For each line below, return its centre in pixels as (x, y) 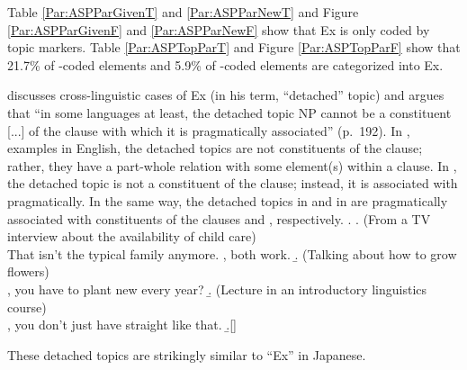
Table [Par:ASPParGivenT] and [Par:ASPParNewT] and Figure (183, 12)
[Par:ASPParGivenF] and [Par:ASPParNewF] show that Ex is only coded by (219, 29)
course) (27, 307)
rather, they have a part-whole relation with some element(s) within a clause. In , (232, 165)
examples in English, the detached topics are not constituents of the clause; (215, 148)
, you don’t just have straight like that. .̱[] (122, 325)
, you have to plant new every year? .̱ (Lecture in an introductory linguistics (217, 289)
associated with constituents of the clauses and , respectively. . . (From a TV (219, 218)
